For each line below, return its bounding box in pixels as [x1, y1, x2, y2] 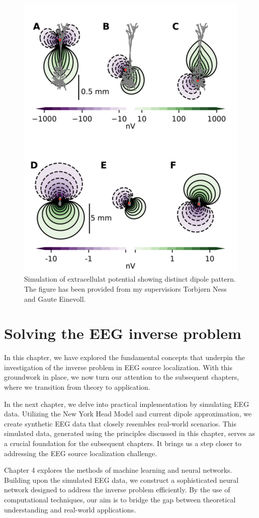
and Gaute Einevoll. [24, 293, 86, 304]
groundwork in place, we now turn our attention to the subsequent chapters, [4, 372, 239, 382]
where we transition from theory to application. [4, 382, 150, 392]
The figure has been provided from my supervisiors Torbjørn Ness [24, 283, 227, 294]
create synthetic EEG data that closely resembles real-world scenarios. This [4, 418, 236, 428]
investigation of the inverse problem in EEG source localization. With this [4, 362, 232, 372]
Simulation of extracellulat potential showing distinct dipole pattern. [24, 274, 236, 284]
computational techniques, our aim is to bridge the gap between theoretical [4, 494, 236, 504]
